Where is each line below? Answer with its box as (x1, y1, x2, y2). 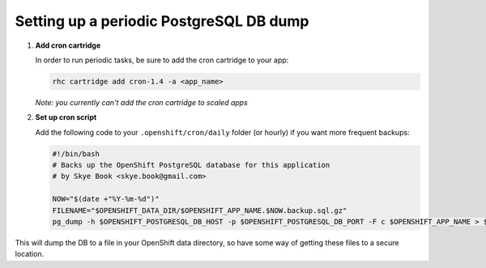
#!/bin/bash (52, 149, 100, 158)
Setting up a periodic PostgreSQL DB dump (15, 12, 309, 30)
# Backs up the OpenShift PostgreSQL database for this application (52, 160, 330, 170)
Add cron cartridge (35, 40, 101, 50)
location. (15, 249, 45, 259)
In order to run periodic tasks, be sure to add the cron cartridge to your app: (35, 55, 289, 65)
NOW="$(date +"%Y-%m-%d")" (52, 194, 160, 204)
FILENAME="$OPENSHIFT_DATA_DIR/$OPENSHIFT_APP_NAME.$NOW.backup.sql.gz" (52, 206, 347, 215)
